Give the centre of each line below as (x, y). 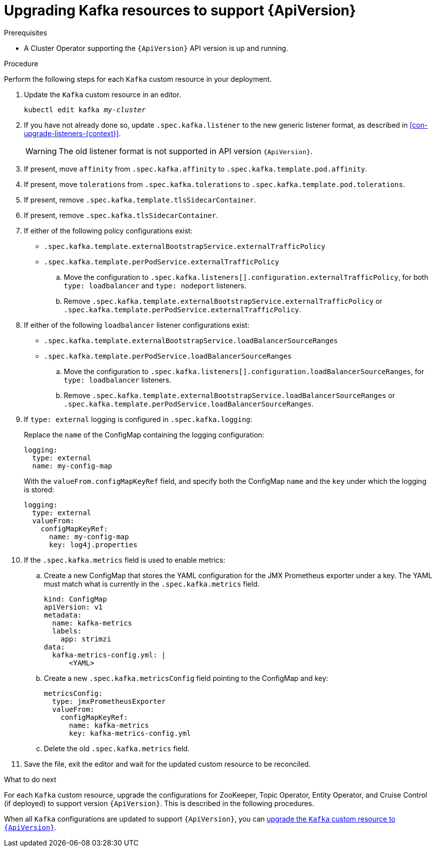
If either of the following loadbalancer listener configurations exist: (137, 325)
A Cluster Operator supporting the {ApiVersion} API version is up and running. (156, 48)
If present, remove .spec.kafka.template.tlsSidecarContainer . (140, 200)
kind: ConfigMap (75, 599)
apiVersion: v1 (73, 607)
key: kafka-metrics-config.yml (130, 733)
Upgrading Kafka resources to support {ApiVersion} (180, 10)
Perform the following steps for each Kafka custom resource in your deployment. (138, 79)
